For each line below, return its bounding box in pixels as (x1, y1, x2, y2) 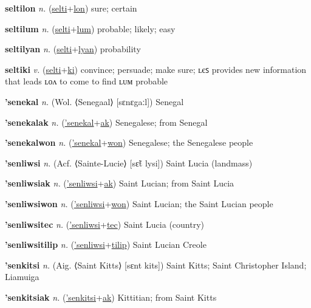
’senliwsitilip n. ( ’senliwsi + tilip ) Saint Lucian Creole (5, 238, 207, 251)
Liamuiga (5, 270, 39, 283)
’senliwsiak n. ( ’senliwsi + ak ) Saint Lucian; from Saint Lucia (5, 177, 234, 190)
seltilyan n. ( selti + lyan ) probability (5, 43, 141, 55)
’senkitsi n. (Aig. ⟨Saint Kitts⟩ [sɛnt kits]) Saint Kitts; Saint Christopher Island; (5, 258, 307, 271)
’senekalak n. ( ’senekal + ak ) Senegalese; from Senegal (5, 115, 208, 128)
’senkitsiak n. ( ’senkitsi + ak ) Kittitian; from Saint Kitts (5, 290, 217, 303)
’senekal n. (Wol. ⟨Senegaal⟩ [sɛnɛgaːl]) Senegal (5, 95, 184, 108)
